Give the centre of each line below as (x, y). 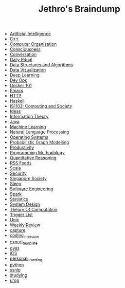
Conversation (23, 54)
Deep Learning (25, 75)
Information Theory (29, 117)
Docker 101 (21, 86)
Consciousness (25, 49)
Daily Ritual (21, 60)
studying (18, 275)
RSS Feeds (20, 163)
